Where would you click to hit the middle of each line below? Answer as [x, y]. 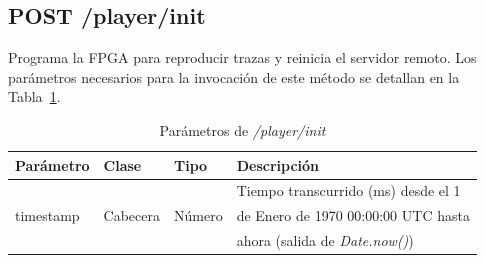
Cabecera [131, 215]
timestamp [47, 215]
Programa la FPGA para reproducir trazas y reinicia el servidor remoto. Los [242, 57]
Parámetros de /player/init [242, 129]
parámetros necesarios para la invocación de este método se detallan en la [234, 76]
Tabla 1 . [34, 96]
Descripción [278, 164]
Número [198, 215]
